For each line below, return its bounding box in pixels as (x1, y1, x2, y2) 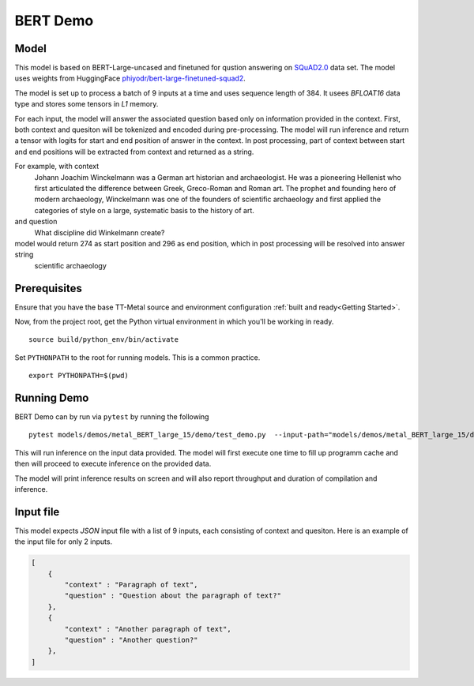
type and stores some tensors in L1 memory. (14, 99, 159, 109)
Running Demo (14, 391, 89, 404)
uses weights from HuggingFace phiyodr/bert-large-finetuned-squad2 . (14, 73, 246, 83)
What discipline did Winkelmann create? (34, 227, 165, 237)
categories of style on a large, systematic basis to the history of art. (34, 205, 254, 215)
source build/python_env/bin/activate (28, 336, 179, 344)
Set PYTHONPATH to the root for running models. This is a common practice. (14, 352, 261, 362)
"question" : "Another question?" (64, 635, 198, 645)
